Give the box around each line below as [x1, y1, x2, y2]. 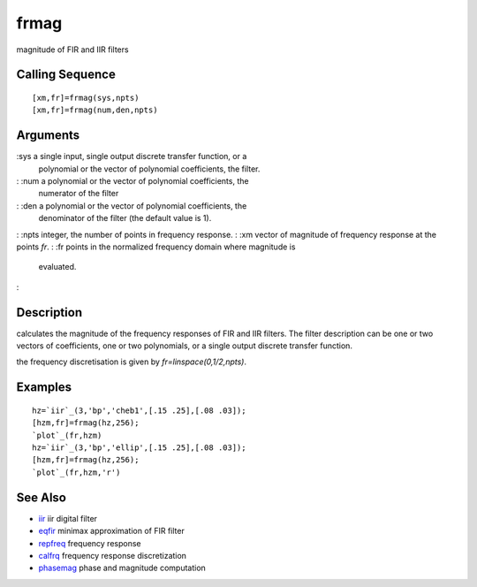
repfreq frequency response [38, 537, 141, 548]
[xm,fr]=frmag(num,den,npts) [32, 105, 158, 115]
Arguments [16, 128, 80, 143]
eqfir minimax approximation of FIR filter [38, 526, 185, 537]
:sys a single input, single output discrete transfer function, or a [16, 151, 247, 162]
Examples [16, 380, 72, 395]
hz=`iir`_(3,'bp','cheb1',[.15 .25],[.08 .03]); [32, 405, 246, 415]
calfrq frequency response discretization [38, 550, 187, 560]
